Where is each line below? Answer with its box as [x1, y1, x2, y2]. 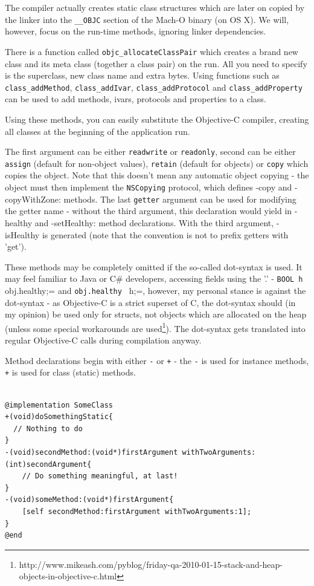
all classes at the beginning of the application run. [5, 125, 190, 137]
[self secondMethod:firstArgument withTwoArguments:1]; [22, 507, 252, 516]
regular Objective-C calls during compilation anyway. [5, 334, 202, 347]
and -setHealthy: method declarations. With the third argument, [34, 216, 274, 229]
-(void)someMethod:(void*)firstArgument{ [5, 495, 174, 504]
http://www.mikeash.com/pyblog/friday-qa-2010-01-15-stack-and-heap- [19, 558, 283, 570]
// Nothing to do [13, 424, 83, 433]
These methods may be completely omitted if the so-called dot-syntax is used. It [5, 260, 303, 273]
